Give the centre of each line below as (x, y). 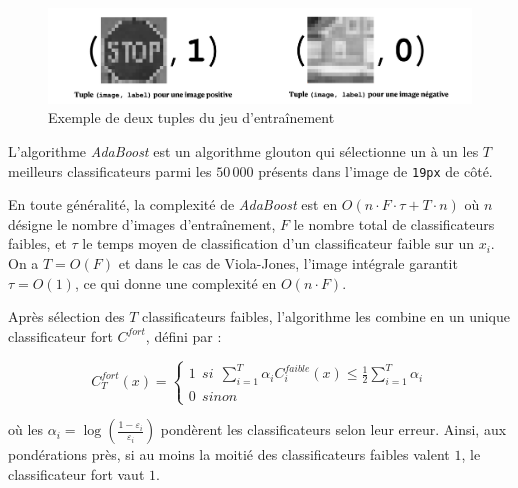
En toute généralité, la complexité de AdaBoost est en (173, 204)
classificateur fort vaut (76, 473)
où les (26, 429)
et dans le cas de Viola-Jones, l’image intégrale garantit (288, 262)
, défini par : (183, 335)
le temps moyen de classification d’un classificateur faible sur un (278, 243)
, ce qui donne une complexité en (175, 282)
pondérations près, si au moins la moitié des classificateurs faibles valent (229, 454)
